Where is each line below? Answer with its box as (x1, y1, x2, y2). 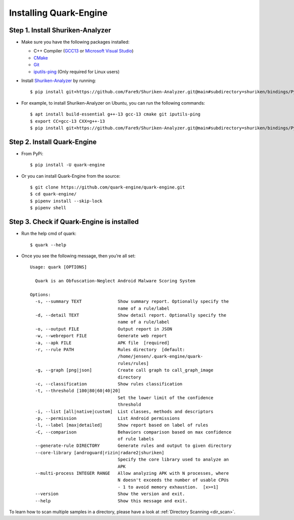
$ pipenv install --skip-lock (30, 198, 103, 204)
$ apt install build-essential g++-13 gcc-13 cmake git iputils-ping (30, 111, 201, 117)
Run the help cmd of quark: (21, 231, 76, 237)
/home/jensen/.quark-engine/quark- (118, 354, 203, 359)
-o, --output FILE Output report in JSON (35, 326, 172, 331)
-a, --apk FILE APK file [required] (35, 340, 170, 346)
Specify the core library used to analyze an (118, 457, 229, 463)
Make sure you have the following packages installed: (21, 39, 130, 45)
